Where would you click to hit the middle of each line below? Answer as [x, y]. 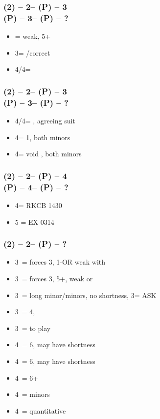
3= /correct [33, 52]
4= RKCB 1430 [38, 205]
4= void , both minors [48, 154]
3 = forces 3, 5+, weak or [54, 278]
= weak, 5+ [33, 36]
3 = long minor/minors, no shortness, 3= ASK [86, 295]
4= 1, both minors [43, 137]
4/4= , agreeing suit [45, 121]
